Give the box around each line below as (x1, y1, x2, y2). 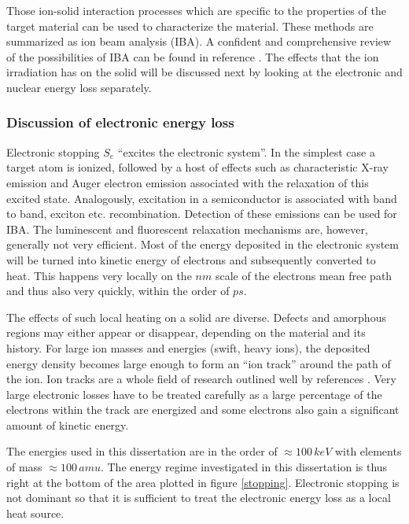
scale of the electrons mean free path (215, 267, 392, 283)
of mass (6, 459, 42, 475)
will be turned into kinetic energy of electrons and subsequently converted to (6, 251, 376, 268)
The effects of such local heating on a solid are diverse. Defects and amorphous (6, 308, 386, 325)
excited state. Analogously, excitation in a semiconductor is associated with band (6, 190, 397, 206)
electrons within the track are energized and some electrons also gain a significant (6, 401, 400, 418)
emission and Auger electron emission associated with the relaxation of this (6, 174, 369, 190)
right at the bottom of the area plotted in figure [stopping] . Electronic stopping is (6, 474, 400, 490)
